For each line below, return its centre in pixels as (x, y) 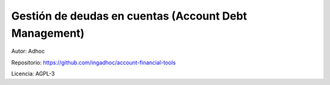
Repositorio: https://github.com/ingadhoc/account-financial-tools (94, 62)
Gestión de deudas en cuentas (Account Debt (129, 16)
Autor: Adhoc (28, 51)
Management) (48, 33)
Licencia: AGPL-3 (33, 74)
